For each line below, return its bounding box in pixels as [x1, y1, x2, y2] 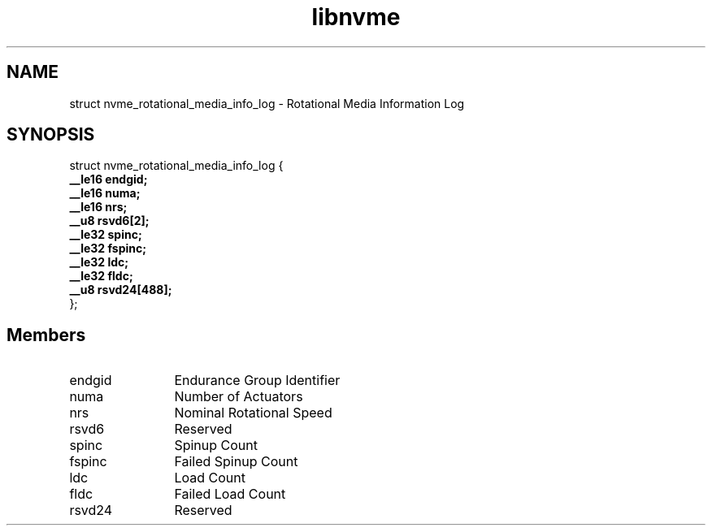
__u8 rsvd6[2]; [69, 214, 150, 228]
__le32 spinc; [69, 227, 142, 242]
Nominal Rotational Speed [174, 404, 332, 422]
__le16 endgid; [69, 172, 148, 187]
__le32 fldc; [69, 269, 133, 283]
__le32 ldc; [69, 255, 129, 270]
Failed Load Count [174, 486, 286, 503]
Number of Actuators [174, 388, 303, 405]
